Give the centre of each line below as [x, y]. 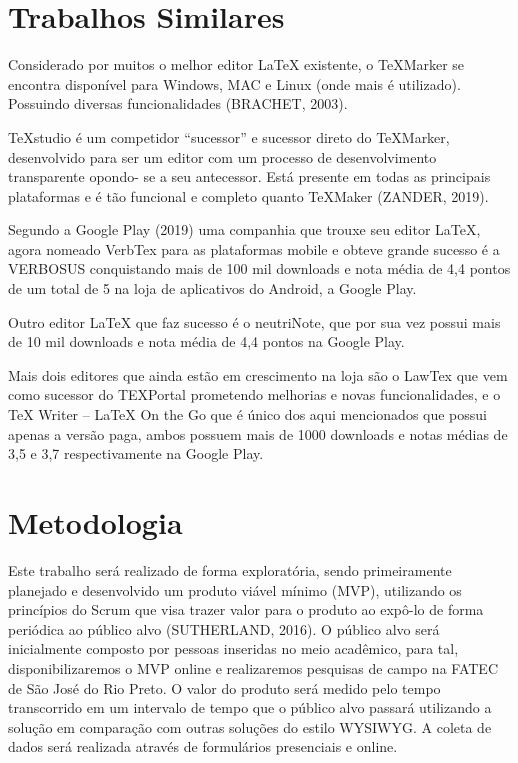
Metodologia [95, 522]
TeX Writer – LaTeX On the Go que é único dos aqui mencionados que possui [247, 414]
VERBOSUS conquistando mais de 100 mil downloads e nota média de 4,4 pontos [259, 268]
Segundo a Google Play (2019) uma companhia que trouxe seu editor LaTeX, [244, 229]
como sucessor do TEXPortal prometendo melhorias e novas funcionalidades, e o [254, 394]
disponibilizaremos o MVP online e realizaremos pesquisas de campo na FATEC [253, 667]
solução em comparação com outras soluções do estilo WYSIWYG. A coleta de [250, 726]
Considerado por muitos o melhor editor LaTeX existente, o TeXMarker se [236, 64]
